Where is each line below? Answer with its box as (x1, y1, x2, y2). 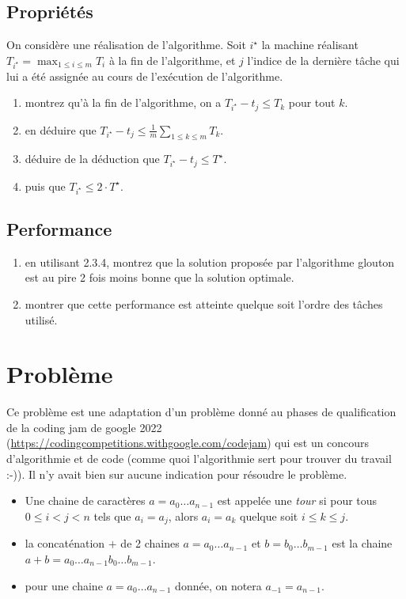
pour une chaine (25, 577, 103, 593)
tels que (93, 507, 131, 524)
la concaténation (25, 535, 105, 552)
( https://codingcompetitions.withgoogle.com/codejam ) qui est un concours (6, 434, 370, 451)
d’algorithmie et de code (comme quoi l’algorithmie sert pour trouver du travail (6, 450, 392, 467)
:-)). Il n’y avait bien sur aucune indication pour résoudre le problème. (6, 465, 347, 482)
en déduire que (25, 121, 97, 138)
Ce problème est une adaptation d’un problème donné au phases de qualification (6, 404, 397, 420)
